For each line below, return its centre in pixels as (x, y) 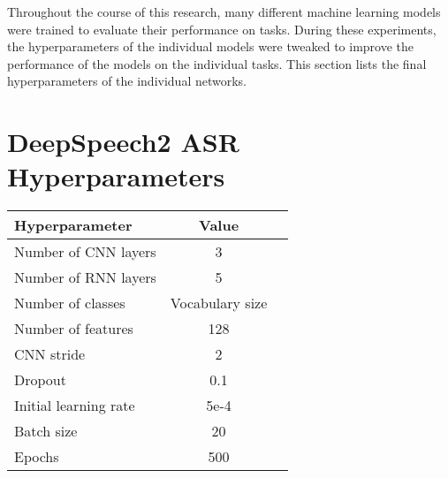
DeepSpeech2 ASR (123, 142)
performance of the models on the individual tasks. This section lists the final (217, 63)
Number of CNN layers (85, 252)
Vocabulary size (219, 303)
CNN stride (50, 354)
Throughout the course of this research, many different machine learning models (224, 11)
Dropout (40, 380)
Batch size (46, 431)
